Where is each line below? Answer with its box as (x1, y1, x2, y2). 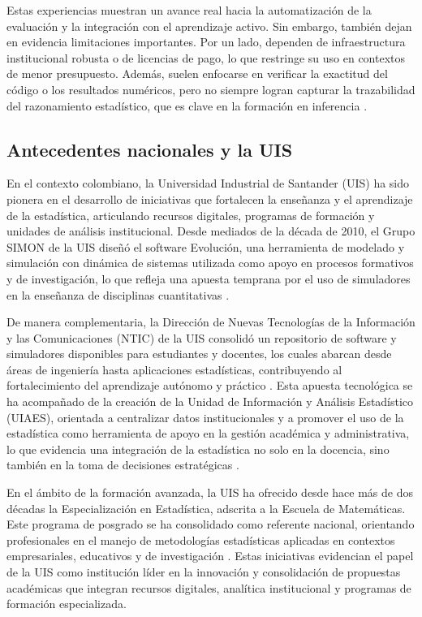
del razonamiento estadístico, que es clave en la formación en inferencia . (6, 97, 368, 114)
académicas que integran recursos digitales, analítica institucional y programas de (6, 579, 411, 596)
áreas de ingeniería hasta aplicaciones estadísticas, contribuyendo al (6, 360, 342, 378)
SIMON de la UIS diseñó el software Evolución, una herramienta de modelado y (6, 238, 405, 255)
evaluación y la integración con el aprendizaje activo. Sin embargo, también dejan (6, 17, 412, 34)
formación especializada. (6, 595, 127, 612)
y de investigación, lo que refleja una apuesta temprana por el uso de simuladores (6, 270, 411, 287)
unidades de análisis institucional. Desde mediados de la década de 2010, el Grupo (6, 222, 416, 239)
